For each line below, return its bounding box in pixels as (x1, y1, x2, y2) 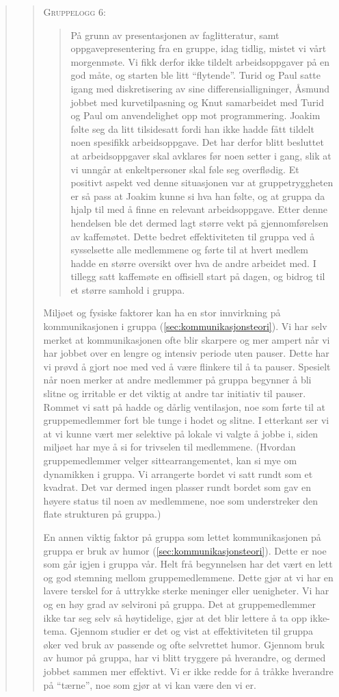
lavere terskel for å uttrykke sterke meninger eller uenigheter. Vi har (43, 583, 329, 598)
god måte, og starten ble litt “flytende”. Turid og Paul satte (70, 68, 321, 82)
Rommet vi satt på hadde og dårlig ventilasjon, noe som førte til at (43, 399, 325, 414)
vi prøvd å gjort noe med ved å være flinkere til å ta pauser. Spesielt (43, 359, 331, 373)
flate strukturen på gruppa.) (43, 507, 161, 521)
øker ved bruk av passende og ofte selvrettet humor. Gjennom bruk (43, 637, 325, 651)
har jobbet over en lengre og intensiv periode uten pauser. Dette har (43, 346, 329, 360)
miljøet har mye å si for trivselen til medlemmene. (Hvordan (43, 440, 296, 454)
